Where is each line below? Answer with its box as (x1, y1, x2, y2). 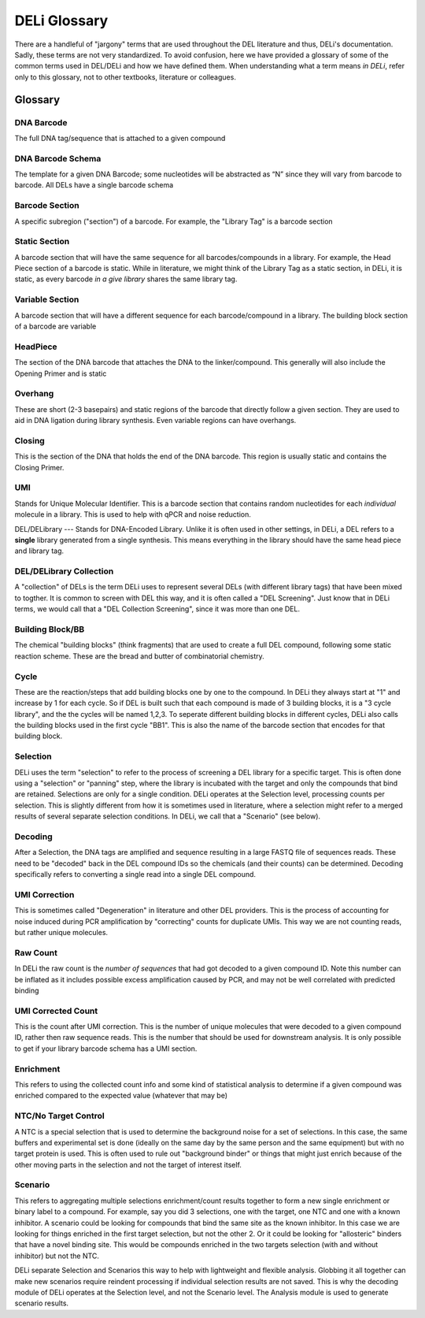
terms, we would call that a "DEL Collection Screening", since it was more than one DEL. (14, 604, 301, 614)
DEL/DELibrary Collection (14, 566, 114, 577)
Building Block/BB (14, 623, 85, 634)
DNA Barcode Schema (14, 153, 102, 164)
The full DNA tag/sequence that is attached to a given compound (14, 133, 226, 143)
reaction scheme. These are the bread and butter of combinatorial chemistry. (14, 651, 265, 661)
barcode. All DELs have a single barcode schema (14, 180, 174, 190)
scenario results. (14, 1298, 69, 1308)
